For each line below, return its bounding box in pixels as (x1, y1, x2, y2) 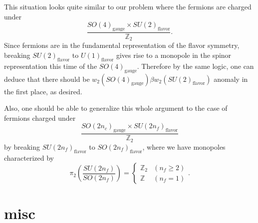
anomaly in (214, 73, 248, 84)
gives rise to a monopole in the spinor (116, 50, 232, 60)
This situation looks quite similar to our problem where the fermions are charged (4, 1, 252, 11)
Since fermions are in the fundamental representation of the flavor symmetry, (4, 40, 240, 50)
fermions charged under (4, 112, 76, 123)
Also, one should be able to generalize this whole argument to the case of (4, 103, 228, 113)
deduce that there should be (4, 73, 90, 84)
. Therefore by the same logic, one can (137, 60, 254, 71)
